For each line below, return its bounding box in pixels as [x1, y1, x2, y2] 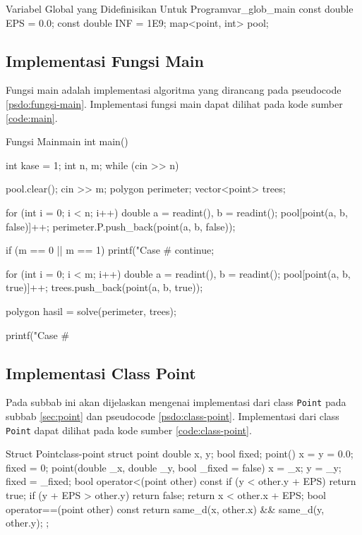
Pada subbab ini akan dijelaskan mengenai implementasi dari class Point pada [6, 395, 346, 410]
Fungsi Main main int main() [6, 134, 128, 149]
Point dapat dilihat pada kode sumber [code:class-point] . [6, 422, 252, 437]
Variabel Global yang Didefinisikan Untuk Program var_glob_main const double [6, 1, 354, 16]
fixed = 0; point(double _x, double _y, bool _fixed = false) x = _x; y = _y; [6, 460, 342, 474]
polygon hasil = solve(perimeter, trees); [6, 303, 176, 318]
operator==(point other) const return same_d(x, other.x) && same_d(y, [6, 501, 325, 516]
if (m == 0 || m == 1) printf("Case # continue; [6, 242, 215, 257]
